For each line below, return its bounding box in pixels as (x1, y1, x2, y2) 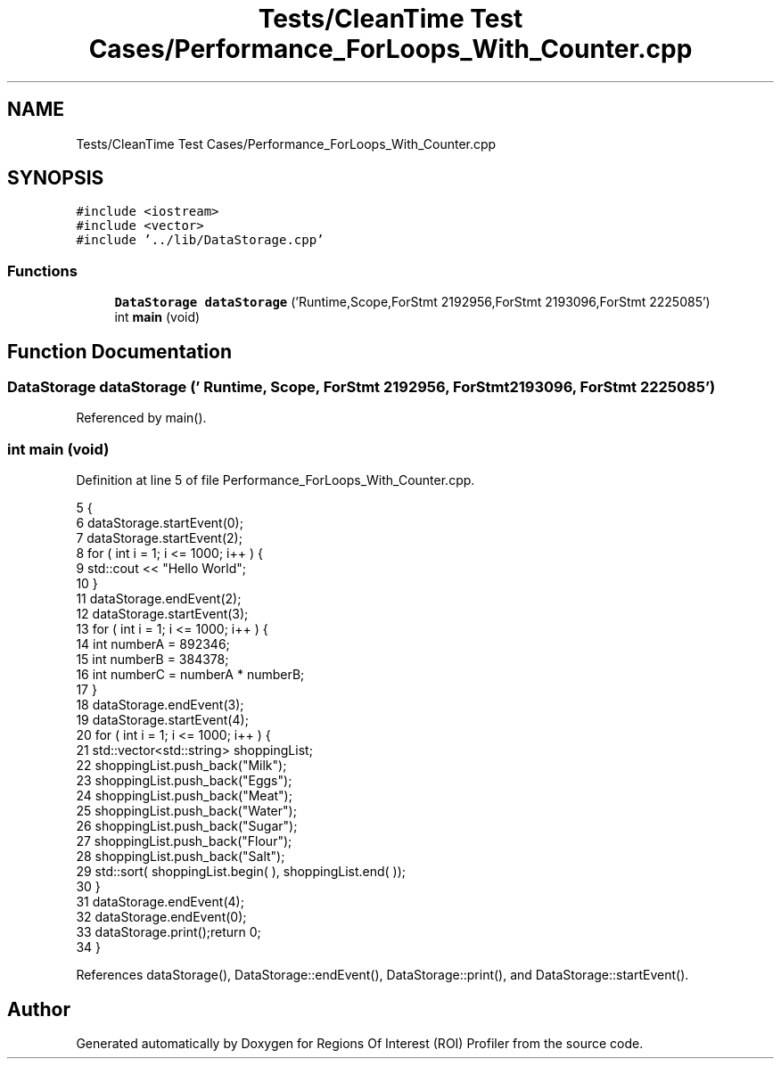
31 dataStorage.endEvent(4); (76, 894, 244, 910)
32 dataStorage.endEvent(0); (76, 909, 247, 925)
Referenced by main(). (76, 410, 207, 426)
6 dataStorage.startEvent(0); (76, 515, 243, 531)
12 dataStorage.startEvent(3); (76, 606, 249, 622)
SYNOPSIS (7, 167, 104, 190)
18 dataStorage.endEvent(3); (76, 697, 244, 713)
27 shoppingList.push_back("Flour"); (76, 833, 292, 849)
